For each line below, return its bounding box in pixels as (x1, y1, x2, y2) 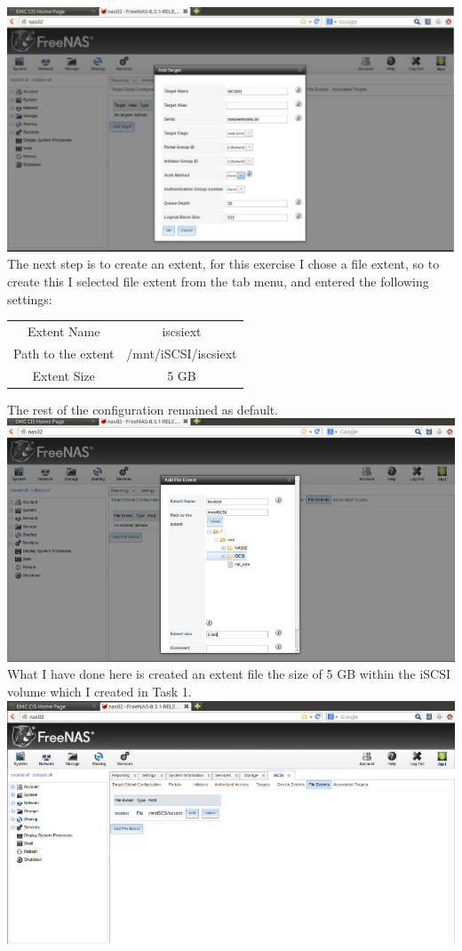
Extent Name (27, 321, 100, 340)
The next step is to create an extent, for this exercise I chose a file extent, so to (7, 254, 440, 273)
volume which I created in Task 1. (7, 681, 192, 700)
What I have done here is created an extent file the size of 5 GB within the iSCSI (7, 665, 451, 683)
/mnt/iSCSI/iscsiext (126, 343, 237, 362)
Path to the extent (13, 343, 115, 362)
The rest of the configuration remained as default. (7, 399, 279, 418)
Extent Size (32, 366, 95, 384)
